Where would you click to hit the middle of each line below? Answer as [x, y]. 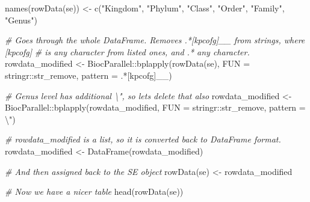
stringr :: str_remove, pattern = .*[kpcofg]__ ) [88, 75]
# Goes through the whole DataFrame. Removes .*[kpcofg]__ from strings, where [155, 40]
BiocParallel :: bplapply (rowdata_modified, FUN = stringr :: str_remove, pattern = [155, 107]
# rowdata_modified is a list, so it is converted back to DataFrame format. [143, 139]
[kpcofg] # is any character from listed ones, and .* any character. [127, 51]
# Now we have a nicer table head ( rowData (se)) [94, 191]
